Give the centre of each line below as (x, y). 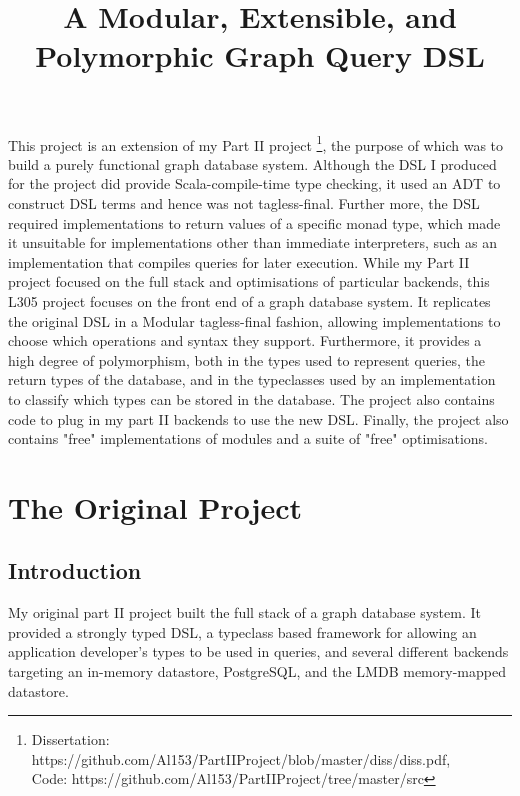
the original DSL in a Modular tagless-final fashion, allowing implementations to (254, 320)
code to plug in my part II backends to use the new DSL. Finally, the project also (258, 418)
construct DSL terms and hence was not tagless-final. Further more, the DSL (244, 203)
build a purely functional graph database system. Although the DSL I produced (252, 163)
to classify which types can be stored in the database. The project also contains (251, 398)
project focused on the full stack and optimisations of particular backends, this (249, 281)
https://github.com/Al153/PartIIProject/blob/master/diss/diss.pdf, (241, 758)
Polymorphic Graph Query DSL (260, 55)
